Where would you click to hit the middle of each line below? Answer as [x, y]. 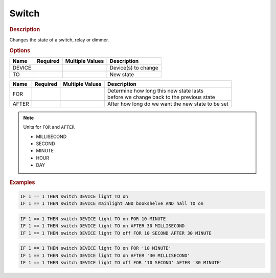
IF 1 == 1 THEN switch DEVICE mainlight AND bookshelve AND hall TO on [112, 204]
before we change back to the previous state [162, 97]
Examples [22, 182]
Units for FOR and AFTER [49, 127]
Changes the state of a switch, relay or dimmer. [59, 40]
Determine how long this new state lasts [156, 90]
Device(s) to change [134, 67]
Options [20, 50]
